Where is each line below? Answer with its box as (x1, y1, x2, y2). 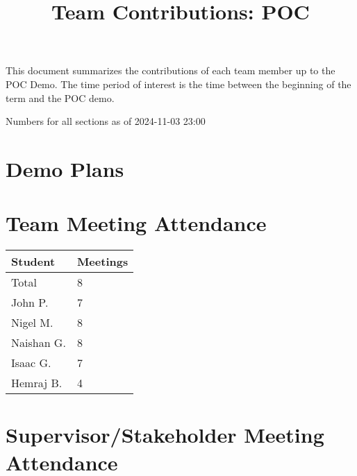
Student (11, 253, 56, 270)
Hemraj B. (11, 375, 63, 391)
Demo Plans (6, 154, 124, 182)
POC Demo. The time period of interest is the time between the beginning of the (6, 76, 351, 91)
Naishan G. (11, 334, 66, 351)
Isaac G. (11, 355, 51, 371)
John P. (11, 294, 49, 311)
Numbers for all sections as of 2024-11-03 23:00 (6, 114, 206, 128)
